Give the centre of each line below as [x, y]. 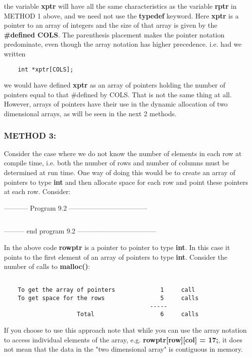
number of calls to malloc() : [47, 266]
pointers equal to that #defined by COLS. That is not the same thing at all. [118, 94]
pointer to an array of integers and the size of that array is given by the [111, 25]
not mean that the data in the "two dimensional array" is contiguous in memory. [123, 349]
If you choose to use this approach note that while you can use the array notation [126, 330]
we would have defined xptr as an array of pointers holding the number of [115, 85]
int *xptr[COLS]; [46, 69]
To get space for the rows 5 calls [108, 298]
